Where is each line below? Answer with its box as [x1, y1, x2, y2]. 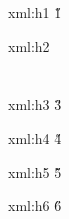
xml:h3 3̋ [8, 94, 62, 115]
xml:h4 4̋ [8, 127, 62, 148]
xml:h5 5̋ [8, 161, 62, 182]
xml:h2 [8, 35, 50, 56]
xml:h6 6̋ [8, 195, 62, 216]
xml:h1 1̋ [8, 2, 62, 22]
